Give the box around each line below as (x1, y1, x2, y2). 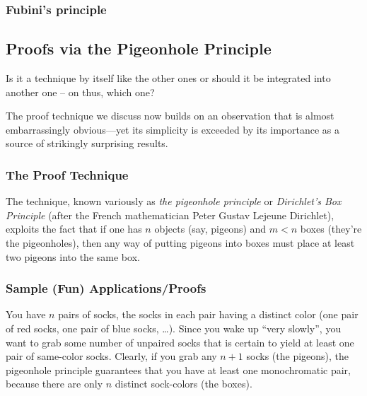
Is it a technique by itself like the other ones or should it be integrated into (6, 71, 331, 86)
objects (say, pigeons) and (154, 221, 267, 236)
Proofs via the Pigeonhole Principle (6, 37, 272, 59)
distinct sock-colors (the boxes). (115, 376, 252, 391)
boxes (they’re (300, 221, 362, 236)
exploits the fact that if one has (6, 221, 142, 236)
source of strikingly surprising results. (6, 136, 168, 151)
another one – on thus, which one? (6, 84, 155, 99)
